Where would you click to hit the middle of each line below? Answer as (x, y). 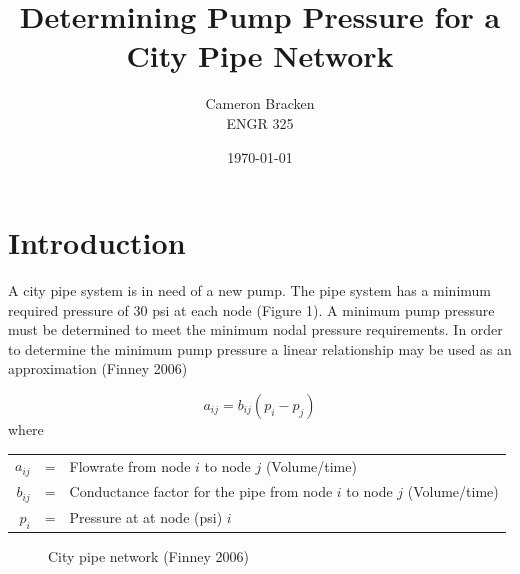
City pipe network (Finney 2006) (148, 556)
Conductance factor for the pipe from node (201, 491)
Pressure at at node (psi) (146, 517)
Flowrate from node (130, 465)
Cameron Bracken (260, 103)
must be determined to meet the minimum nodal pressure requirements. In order (255, 329)
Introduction (97, 242)
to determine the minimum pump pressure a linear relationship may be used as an (260, 348)
